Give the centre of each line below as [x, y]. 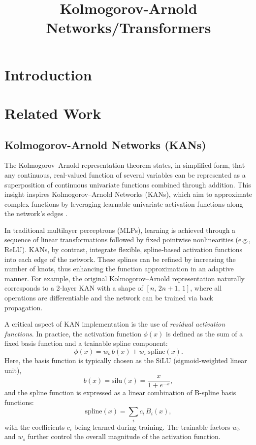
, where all [206, 288]
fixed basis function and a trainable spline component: [86, 343]
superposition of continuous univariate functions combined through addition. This [128, 184]
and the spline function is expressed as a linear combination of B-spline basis [120, 392]
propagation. [24, 307]
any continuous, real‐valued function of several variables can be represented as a [125, 174]
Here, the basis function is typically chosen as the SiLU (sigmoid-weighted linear [126, 360]
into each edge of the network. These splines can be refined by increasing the [120, 259]
